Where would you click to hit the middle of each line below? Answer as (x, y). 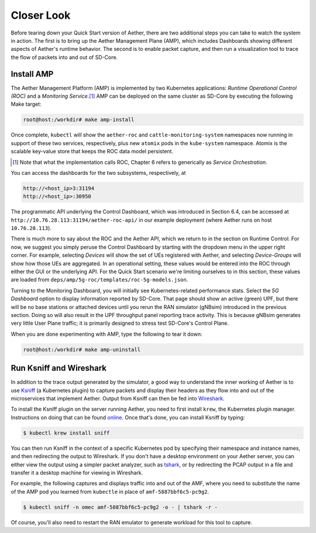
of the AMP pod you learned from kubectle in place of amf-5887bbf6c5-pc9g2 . (110, 491)
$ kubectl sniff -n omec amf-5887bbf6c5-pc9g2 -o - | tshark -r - (120, 507)
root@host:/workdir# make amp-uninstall (82, 349)
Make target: (26, 104)
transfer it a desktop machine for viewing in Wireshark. (77, 472)
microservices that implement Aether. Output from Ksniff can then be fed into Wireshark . (118, 398)
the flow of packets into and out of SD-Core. (64, 57)
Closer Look (41, 15)
